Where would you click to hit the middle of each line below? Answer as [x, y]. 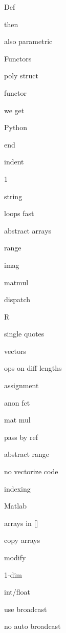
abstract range [27, 454]
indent [14, 162]
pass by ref [21, 437]
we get [14, 110]
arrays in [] [21, 523]
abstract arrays [28, 230]
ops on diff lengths [33, 368]
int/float [17, 592]
